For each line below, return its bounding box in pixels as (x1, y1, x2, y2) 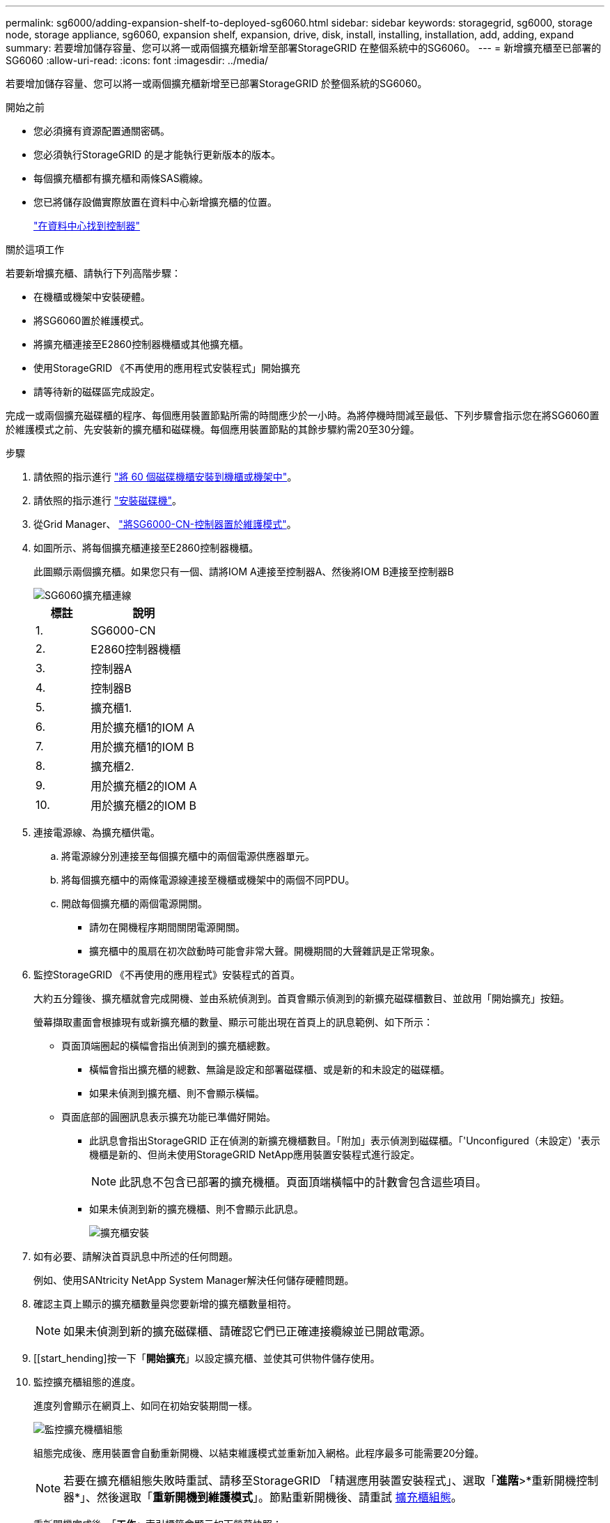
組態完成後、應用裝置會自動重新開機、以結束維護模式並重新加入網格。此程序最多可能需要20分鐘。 (33, 1447, 485, 1459)
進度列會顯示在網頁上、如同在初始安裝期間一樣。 (33, 1400, 258, 1411)
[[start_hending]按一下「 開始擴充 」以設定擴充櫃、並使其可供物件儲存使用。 (33, 1352, 380, 1364)
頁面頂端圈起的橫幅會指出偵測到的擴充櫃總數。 (61, 1040, 276, 1052)
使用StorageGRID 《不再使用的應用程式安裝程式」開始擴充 (33, 362, 300, 374)
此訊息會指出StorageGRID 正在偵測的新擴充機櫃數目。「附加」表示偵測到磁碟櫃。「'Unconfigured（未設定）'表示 (89, 1135, 600, 1146)
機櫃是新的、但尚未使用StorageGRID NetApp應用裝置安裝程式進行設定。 (89, 1149, 421, 1160)
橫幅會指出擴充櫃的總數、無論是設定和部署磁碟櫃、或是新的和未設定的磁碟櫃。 (89, 1063, 450, 1075)
